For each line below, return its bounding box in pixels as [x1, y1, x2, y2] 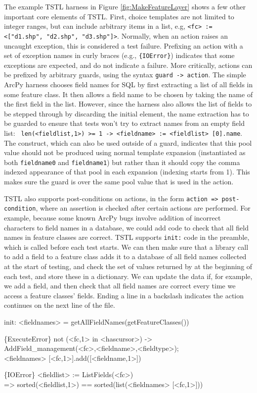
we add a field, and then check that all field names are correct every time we [4, 281, 236, 291]
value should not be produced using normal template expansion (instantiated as [4, 147, 246, 158]
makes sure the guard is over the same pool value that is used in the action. [4, 176, 234, 187]
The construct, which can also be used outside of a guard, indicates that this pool [4, 137, 252, 148]
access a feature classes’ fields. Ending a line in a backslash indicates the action [4, 290, 244, 300]
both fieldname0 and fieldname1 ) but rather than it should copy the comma [4, 157, 240, 167]
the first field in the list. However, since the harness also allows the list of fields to [4, 99, 252, 109]
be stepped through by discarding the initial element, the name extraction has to [4, 108, 249, 118]
